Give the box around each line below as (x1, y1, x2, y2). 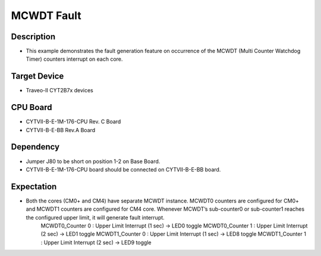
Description (11, 32, 56, 42)
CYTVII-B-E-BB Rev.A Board (26, 126, 96, 133)
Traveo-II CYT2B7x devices (26, 87, 93, 94)
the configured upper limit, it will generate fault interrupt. (26, 214, 165, 221)
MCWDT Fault (11, 9, 81, 22)
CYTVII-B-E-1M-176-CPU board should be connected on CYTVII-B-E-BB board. (26, 166, 221, 173)
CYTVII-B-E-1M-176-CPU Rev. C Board (26, 118, 121, 125)
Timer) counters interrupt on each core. (26, 55, 123, 63)
